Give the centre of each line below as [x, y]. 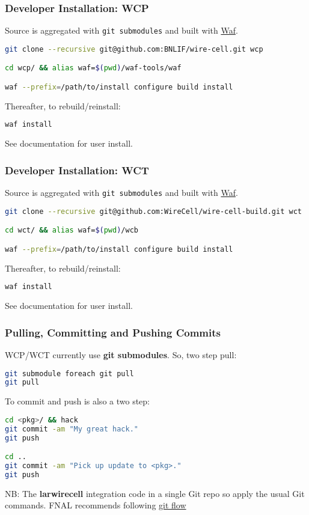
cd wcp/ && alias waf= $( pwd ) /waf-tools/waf [93, 68]
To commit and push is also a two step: [77, 401]
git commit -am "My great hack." [72, 429]
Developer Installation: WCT [77, 170]
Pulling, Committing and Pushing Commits [113, 332]
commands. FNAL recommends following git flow [96, 505]
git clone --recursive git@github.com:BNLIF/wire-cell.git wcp [134, 49]
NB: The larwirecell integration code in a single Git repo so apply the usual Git [155, 493]
